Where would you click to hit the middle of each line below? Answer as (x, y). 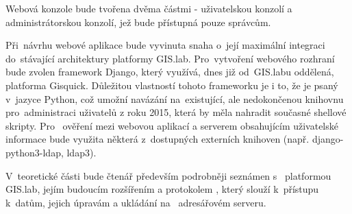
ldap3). (81, 152)
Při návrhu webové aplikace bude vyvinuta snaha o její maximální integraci (165, 45)
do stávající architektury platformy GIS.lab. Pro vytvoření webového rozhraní (170, 58)
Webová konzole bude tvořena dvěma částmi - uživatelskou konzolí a (149, 8)
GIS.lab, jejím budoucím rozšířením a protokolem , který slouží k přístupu (162, 189)
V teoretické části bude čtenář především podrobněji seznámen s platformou (168, 175)
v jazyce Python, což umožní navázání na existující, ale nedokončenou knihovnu (175, 98)
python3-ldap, (35, 152)
